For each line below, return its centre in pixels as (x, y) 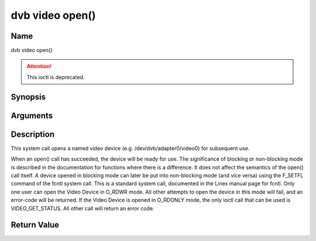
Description (33, 134)
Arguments (32, 115)
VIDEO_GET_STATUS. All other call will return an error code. (83, 208)
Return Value (35, 225)
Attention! (39, 66)
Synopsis (28, 97)
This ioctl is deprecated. (56, 77)
